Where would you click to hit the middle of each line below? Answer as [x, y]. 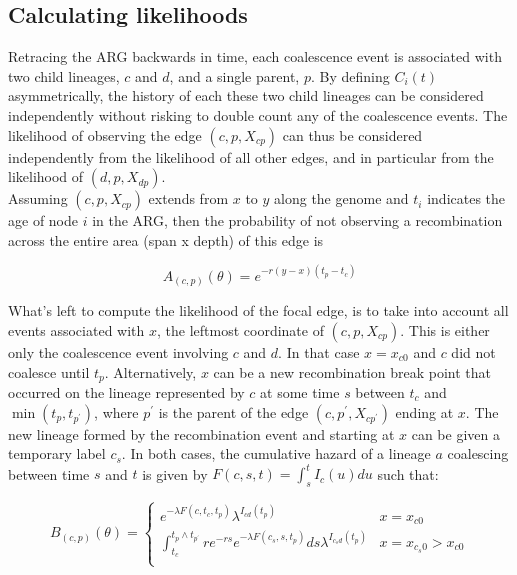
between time [49, 473]
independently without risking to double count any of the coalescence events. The [258, 114]
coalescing [478, 453]
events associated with [76, 329]
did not [473, 351]
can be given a [455, 433]
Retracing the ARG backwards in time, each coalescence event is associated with [255, 56]
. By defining [350, 75]
